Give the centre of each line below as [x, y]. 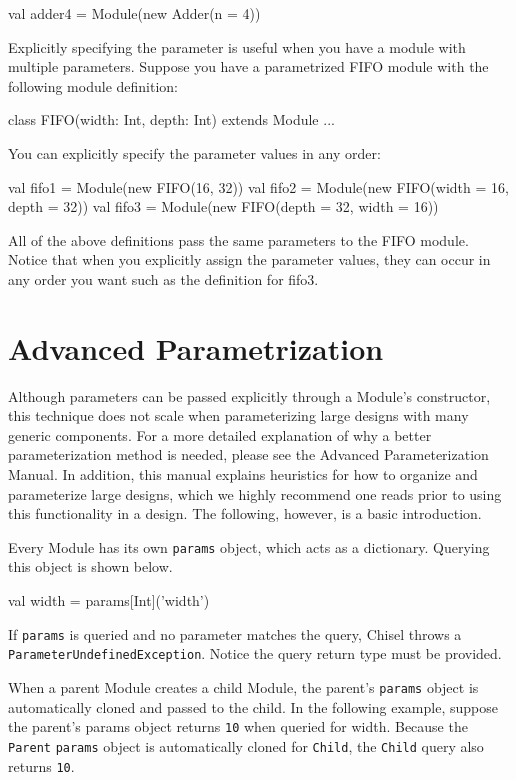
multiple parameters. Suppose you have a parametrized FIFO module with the [248, 66]
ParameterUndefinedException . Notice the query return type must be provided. [255, 653]
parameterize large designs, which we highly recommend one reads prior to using [255, 493]
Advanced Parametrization [196, 347]
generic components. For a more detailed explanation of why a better [220, 434]
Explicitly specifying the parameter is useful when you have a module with [237, 46]
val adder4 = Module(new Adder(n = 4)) [134, 13]
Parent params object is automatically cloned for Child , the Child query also [246, 745]
